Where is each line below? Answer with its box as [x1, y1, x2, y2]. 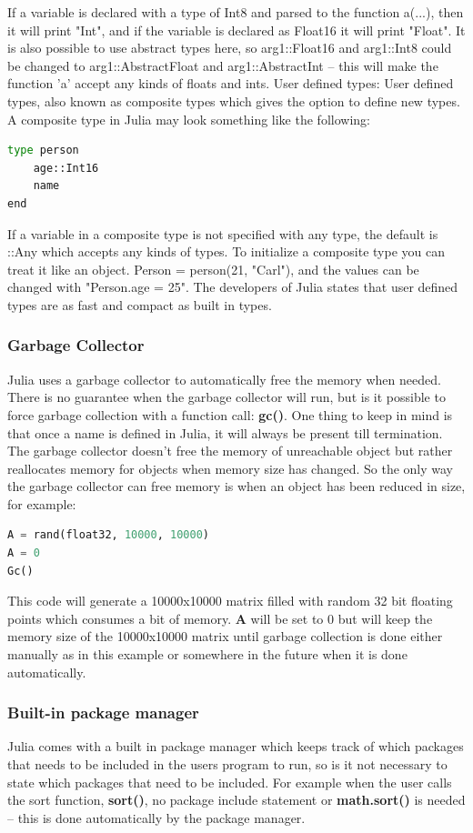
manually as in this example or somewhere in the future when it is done [7, 645, 408, 664]
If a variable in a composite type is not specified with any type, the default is [7, 224, 438, 243]
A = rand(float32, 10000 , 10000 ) [7, 528, 209, 542]
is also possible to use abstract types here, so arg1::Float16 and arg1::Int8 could [7, 38, 452, 57]
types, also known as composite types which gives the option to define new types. [7, 91, 460, 110]
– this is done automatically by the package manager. [7, 808, 306, 827]
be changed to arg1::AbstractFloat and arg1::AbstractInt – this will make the [7, 55, 438, 75]
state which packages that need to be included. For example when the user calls [7, 772, 452, 791]
